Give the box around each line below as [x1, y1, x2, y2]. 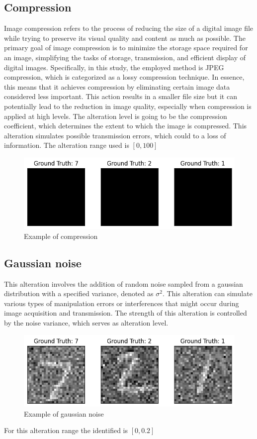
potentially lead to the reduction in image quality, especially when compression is [4, 101, 252, 111]
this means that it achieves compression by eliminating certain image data [4, 81, 230, 92]
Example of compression [24, 230, 98, 241]
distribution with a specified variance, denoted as [4, 288, 154, 299]
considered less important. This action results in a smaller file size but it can [4, 91, 237, 102]
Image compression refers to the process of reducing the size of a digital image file [4, 23, 254, 33]
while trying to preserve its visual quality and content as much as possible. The [4, 32, 246, 43]
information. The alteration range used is [4, 140, 129, 150]
